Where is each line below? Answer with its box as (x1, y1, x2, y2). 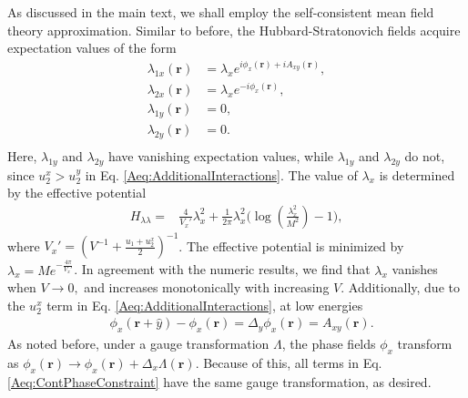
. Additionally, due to (341, 278, 460, 297)
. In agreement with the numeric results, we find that (74, 260, 371, 279)
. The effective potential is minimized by (178, 236, 404, 255)
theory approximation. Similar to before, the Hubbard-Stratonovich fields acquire (7, 20, 461, 39)
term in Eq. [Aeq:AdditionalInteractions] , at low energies (46, 295, 363, 314)
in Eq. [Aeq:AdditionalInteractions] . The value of (85, 165, 358, 184)
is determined (379, 165, 455, 184)
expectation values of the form (7, 38, 177, 57)
